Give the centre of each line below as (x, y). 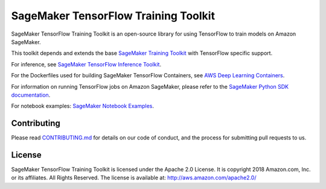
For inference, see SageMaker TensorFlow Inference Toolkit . (86, 64)
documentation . (31, 95)
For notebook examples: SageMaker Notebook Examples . (82, 106)
